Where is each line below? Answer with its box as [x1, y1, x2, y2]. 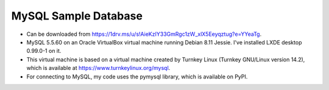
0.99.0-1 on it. [26, 47, 62, 55]
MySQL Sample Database [11, 9, 143, 22]
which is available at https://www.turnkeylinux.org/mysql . [26, 64, 171, 72]
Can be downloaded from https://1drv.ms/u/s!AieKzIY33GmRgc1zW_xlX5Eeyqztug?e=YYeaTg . [26, 30, 262, 38]
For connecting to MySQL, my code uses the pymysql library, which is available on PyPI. [26, 73, 248, 80]
